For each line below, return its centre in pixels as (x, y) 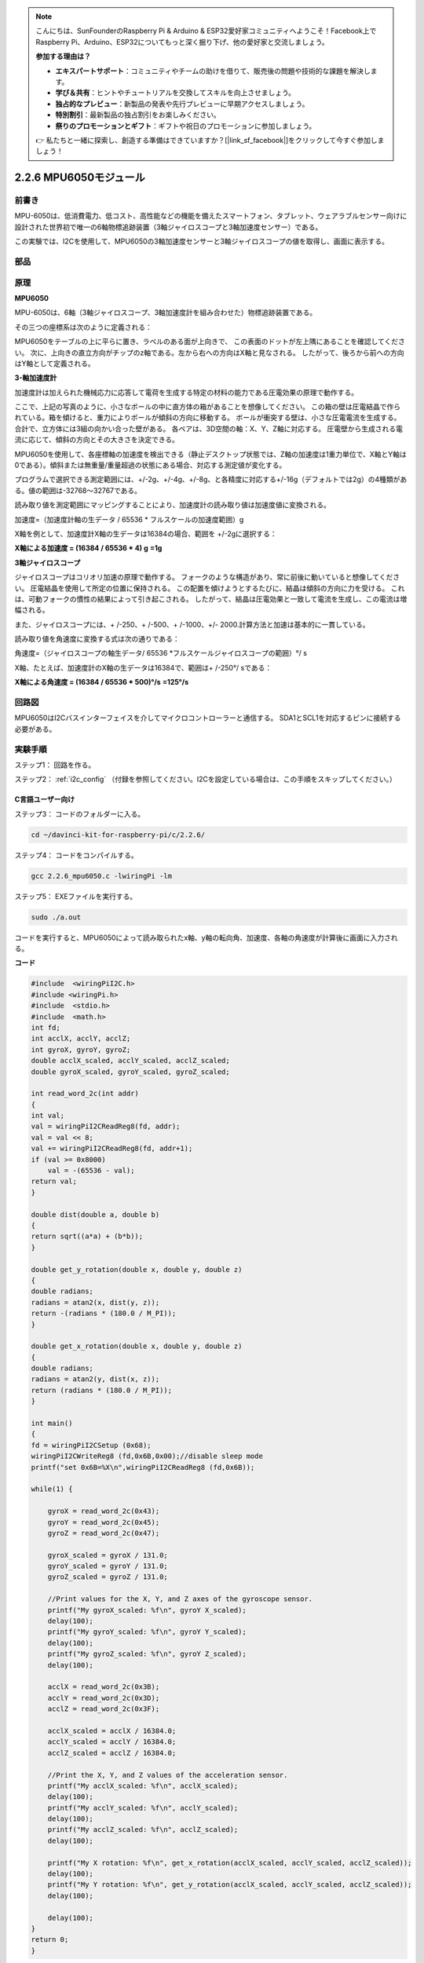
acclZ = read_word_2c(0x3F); (104, 1709)
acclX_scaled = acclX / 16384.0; (112, 1731)
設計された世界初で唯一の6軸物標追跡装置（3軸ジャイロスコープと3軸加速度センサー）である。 (168, 227)
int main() (52, 1424)
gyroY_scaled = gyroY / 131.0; (108, 1566)
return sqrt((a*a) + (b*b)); (87, 1236)
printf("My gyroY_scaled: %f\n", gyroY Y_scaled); (147, 1632)
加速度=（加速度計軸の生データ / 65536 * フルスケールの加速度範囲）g (129, 519)
